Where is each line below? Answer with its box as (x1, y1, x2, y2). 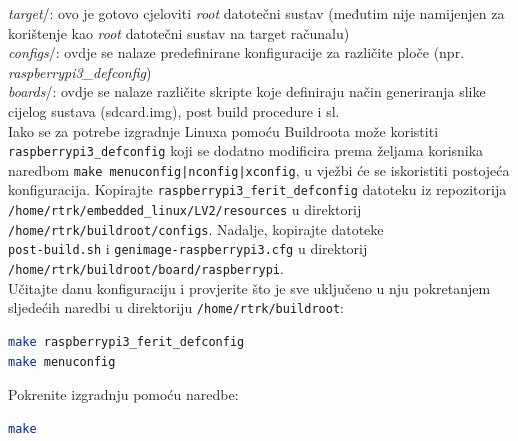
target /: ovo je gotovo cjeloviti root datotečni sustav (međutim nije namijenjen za (8, 3, 505, 23)
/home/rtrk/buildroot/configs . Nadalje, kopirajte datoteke (8, 218, 384, 239)
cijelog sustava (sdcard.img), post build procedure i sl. (8, 100, 340, 121)
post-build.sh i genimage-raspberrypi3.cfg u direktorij (8, 238, 368, 259)
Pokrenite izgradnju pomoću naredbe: (8, 384, 239, 405)
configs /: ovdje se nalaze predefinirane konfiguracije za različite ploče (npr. (8, 42, 465, 63)
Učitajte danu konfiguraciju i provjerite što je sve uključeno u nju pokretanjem (8, 277, 491, 298)
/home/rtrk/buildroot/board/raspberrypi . (8, 258, 284, 279)
